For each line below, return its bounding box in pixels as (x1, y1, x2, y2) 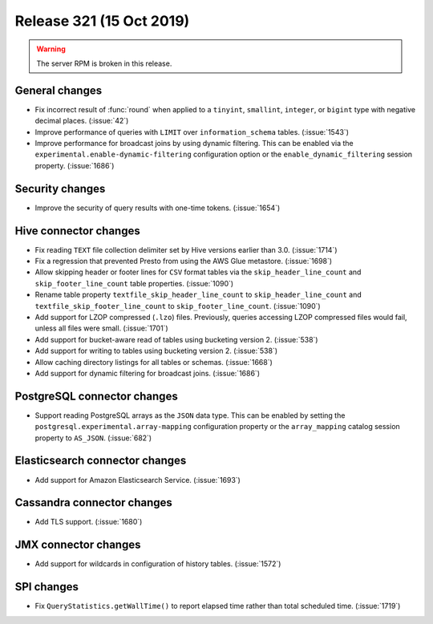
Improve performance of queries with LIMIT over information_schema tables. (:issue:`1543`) (34, 127, 349, 136)
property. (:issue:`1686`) (34, 160, 115, 170)
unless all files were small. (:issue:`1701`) (34, 323, 168, 333)
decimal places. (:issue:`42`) (34, 116, 129, 126)
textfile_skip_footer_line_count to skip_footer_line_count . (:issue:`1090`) (34, 301, 321, 310)
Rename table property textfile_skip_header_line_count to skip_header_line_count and (34, 290, 362, 300)
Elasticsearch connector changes (14, 454, 187, 468)
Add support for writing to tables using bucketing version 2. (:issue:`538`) (34, 346, 278, 356)
